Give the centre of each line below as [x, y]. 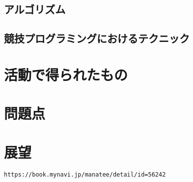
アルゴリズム [35, 9]
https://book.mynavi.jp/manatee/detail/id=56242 [85, 175]
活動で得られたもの [66, 74]
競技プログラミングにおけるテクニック [97, 38]
